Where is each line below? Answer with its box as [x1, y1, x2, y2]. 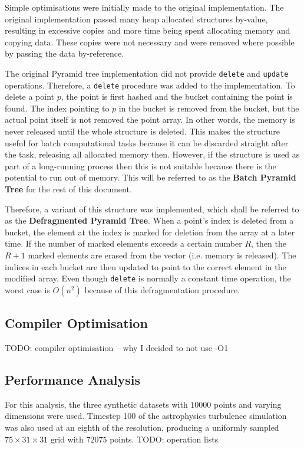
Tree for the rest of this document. [5, 183, 132, 195]
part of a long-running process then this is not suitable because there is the [5, 159, 276, 172]
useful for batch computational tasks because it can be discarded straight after [5, 136, 289, 149]
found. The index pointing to [5, 101, 110, 114]
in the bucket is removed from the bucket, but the [118, 101, 299, 114]
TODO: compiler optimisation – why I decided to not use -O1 [5, 342, 229, 354]
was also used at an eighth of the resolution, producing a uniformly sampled [5, 421, 279, 434]
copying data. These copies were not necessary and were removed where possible [5, 35, 295, 48]
